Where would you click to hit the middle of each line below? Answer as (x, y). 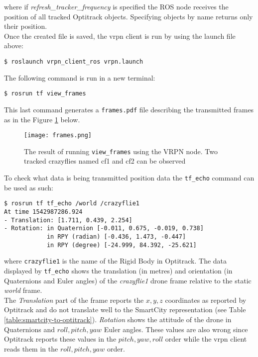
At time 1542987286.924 (43, 212)
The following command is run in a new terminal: (80, 77)
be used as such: (29, 187)
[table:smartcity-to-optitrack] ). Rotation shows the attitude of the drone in (118, 319)
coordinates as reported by (206, 300)
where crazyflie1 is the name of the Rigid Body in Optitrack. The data (116, 261)
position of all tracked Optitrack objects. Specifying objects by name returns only (129, 16)
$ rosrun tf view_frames (45, 94)
